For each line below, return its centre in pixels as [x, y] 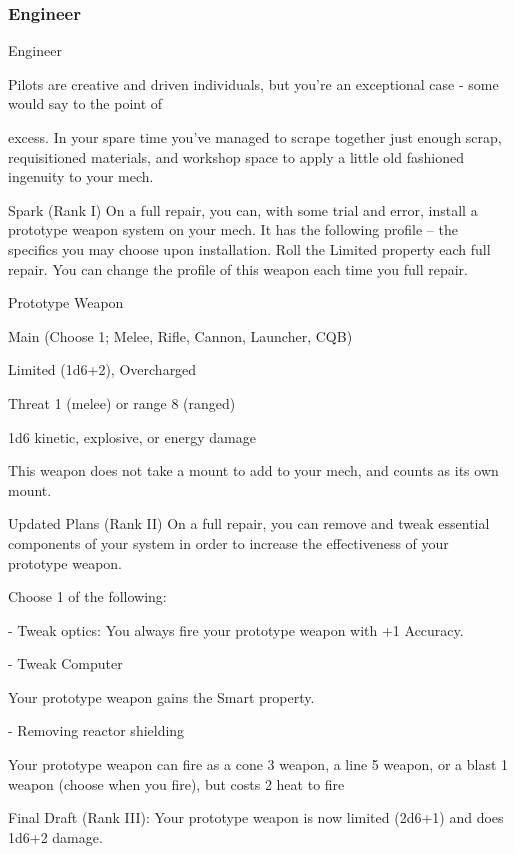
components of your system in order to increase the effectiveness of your [228, 542]
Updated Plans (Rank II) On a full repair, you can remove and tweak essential [249, 523]
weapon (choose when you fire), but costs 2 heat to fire [176, 783]
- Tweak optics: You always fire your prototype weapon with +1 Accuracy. [236, 629]
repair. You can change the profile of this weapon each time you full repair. [238, 268]
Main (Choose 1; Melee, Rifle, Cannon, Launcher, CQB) [180, 335]
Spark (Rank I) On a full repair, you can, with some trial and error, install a [243, 209]
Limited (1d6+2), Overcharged [102, 369]
